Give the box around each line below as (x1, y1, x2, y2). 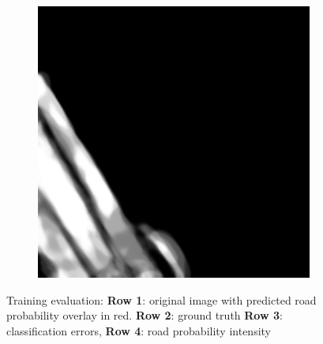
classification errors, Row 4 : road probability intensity (6, 322, 272, 338)
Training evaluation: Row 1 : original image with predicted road (6, 291, 317, 308)
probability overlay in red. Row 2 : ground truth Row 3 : (6, 307, 283, 323)
